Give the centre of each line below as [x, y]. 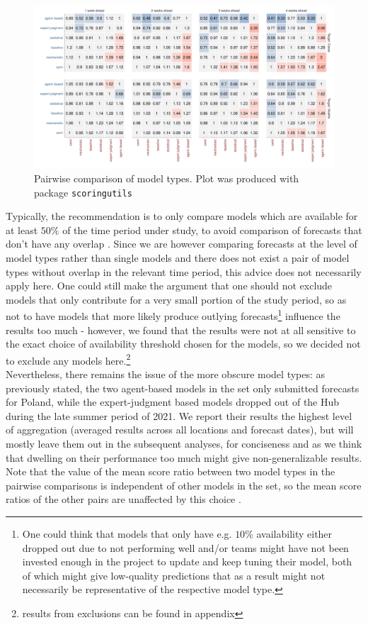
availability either [294, 534]
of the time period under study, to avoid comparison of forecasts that [212, 229]
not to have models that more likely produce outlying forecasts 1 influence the [173, 315]
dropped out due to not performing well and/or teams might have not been [185, 547]
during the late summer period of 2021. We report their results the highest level [179, 415]
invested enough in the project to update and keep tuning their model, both [187, 562]
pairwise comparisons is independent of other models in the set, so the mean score [184, 485]
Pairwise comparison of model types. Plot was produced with [167, 178]
